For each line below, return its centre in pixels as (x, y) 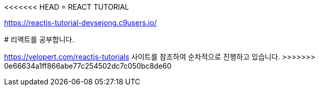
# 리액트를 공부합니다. (39, 39)
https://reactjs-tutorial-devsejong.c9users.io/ (81, 23)
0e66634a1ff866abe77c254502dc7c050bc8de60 (88, 66)
